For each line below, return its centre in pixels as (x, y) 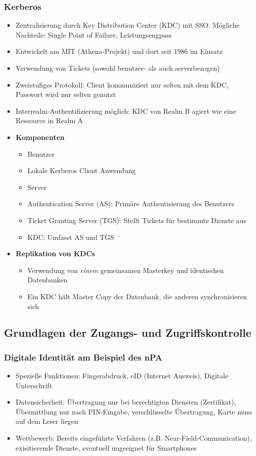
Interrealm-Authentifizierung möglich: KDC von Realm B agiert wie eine (126, 111)
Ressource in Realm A (49, 120)
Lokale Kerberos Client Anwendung (81, 170)
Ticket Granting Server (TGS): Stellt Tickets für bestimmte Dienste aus (137, 220)
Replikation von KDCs (55, 253)
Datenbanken (47, 280)
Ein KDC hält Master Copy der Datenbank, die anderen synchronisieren (137, 296)
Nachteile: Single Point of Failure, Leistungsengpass (94, 34)
